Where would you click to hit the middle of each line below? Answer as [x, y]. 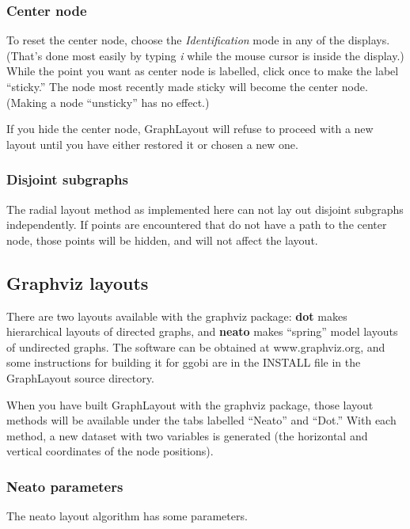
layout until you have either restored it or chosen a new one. [152, 144]
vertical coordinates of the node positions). [110, 451]
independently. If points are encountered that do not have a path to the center [197, 225]
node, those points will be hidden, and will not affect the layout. [162, 240]
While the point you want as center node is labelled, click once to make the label [203, 71]
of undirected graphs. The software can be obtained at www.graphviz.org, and [196, 346]
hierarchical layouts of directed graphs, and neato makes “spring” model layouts [202, 331]
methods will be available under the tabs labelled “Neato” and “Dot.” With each [201, 420]
